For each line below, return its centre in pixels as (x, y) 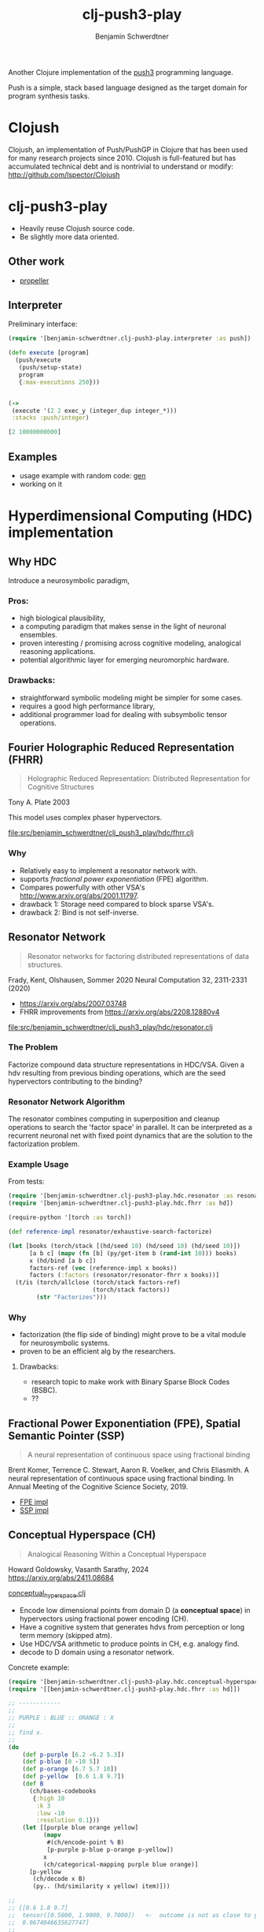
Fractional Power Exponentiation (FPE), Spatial (125, 1423)
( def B (33, 1784)
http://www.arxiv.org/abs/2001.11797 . (79, 895)
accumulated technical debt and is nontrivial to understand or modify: (121, 166)
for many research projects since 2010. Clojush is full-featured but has (122, 158)
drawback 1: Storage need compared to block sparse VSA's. (117, 904)
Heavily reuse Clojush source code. (77, 228)
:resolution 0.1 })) (68, 1821)
